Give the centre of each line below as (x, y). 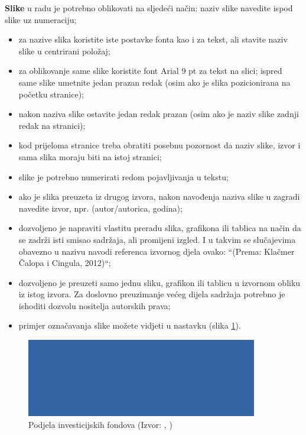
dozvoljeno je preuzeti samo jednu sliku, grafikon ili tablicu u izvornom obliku (159, 282)
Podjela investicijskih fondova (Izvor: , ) (100, 424)
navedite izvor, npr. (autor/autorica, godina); (100, 208)
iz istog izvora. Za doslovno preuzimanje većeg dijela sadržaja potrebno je (152, 294)
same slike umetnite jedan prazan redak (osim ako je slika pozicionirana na (154, 82)
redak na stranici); (52, 125)
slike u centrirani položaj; (64, 51)
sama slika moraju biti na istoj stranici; (90, 156)
